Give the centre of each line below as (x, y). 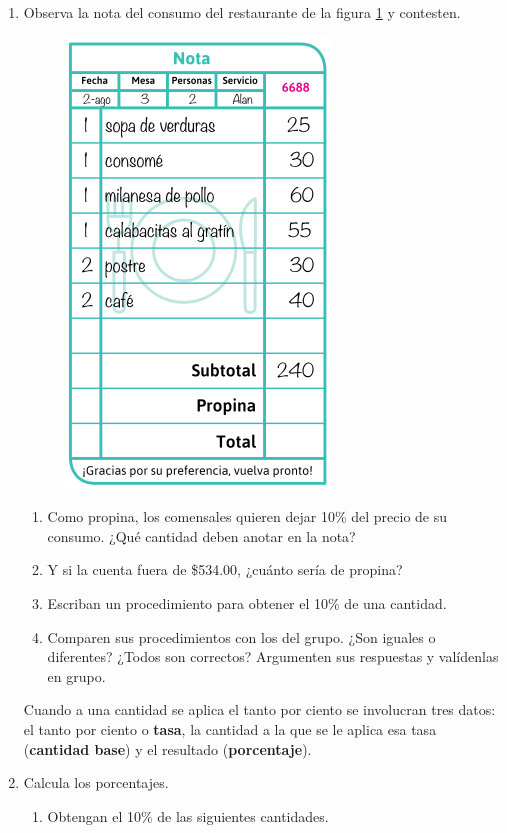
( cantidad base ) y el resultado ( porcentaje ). (167, 748)
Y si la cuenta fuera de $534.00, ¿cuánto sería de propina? (225, 569)
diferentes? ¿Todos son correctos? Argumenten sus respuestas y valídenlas (273, 656)
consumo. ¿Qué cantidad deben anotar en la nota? (201, 535)
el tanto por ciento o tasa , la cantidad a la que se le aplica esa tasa (230, 728)
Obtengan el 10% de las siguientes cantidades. (188, 815)
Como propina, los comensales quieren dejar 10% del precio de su (247, 516)
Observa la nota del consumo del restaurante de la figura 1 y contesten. (242, 12)
